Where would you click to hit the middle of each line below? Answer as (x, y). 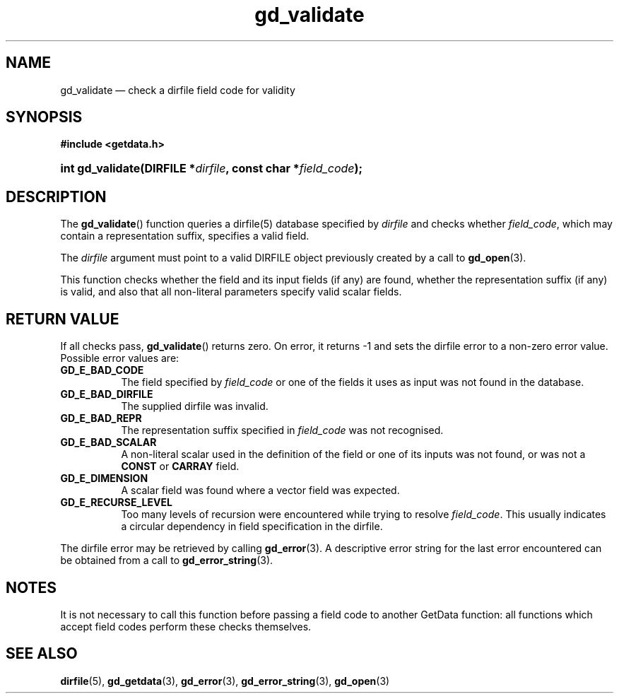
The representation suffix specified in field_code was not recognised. (282, 430)
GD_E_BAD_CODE (102, 370)
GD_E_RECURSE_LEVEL (116, 503)
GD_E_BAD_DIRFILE (107, 394)
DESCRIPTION (56, 196)
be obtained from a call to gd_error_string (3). (167, 560)
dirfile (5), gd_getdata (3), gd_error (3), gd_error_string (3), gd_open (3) (225, 681)
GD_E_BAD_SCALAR (108, 442)
